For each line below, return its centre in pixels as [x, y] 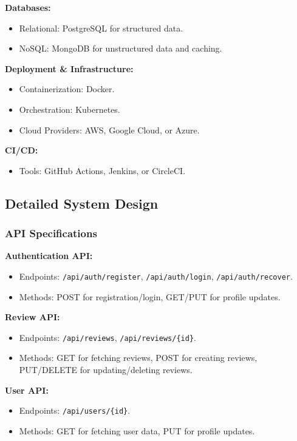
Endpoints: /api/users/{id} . [75, 410]
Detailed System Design [82, 203]
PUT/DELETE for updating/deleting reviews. [106, 370]
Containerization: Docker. [67, 89]
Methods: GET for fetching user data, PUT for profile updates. [137, 430]
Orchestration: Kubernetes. [70, 109]
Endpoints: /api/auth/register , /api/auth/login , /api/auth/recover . [156, 276]
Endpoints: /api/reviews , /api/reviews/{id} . [108, 337]
